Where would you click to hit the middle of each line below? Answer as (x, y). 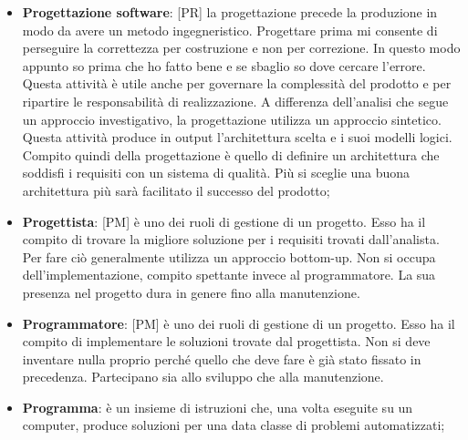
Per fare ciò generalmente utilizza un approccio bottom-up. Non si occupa (229, 256)
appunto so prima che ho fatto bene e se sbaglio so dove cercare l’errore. (224, 65)
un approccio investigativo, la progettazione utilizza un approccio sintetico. (232, 119)
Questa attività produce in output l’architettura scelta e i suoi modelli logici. (237, 137)
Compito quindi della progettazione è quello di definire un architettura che (231, 154)
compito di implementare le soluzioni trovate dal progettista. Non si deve (226, 341)
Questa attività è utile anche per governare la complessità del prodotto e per (237, 83)
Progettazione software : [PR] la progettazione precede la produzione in (230, 12)
